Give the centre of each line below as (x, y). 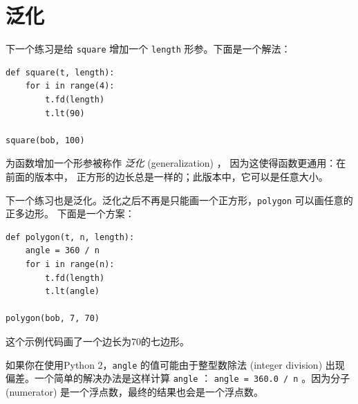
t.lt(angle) (73, 292)
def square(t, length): (60, 72)
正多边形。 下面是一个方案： (70, 213)
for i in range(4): (70, 86)
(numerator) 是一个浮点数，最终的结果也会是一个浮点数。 (135, 391)
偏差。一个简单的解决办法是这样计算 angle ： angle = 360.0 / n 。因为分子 (178, 378)
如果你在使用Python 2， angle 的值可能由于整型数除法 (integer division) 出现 (175, 364)
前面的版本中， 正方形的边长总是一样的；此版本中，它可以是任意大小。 (167, 176)
